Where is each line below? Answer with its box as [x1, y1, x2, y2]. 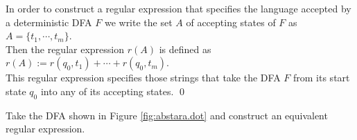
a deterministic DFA [6, 14, 92, 29]
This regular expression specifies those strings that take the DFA [6, 70, 281, 85]
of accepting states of [186, 14, 276, 29]
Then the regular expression [6, 41, 124, 56]
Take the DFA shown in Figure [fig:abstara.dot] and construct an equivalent [6, 108, 328, 122]
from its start [293, 70, 350, 85]
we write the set [104, 14, 173, 29]
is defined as [159, 41, 211, 56]
